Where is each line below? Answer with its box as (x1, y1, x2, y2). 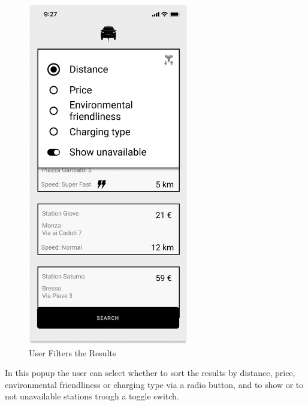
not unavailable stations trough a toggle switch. (5, 390, 179, 402)
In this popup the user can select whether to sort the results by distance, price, (5, 366, 295, 379)
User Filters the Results (29, 346, 116, 359)
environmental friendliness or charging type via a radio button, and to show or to (5, 378, 304, 390)
